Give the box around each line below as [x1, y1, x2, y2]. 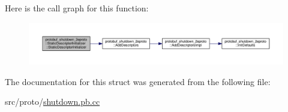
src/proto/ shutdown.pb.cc [5, 95, 100, 108]
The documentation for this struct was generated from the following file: [5, 75, 271, 87]
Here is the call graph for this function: [5, 2, 149, 14]
